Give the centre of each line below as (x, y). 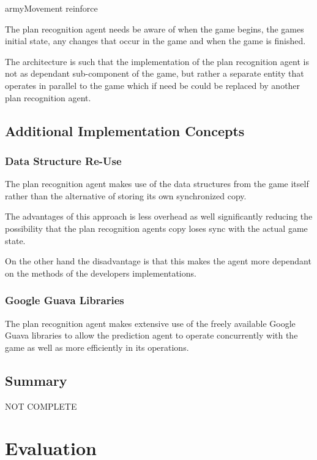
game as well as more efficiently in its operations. (97, 347)
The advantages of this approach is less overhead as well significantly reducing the (159, 216)
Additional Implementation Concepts (125, 130)
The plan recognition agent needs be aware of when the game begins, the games (155, 29)
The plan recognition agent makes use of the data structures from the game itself (157, 184)
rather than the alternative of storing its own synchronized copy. (126, 195)
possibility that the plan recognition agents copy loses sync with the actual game (156, 228)
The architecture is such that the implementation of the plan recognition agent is (157, 61)
